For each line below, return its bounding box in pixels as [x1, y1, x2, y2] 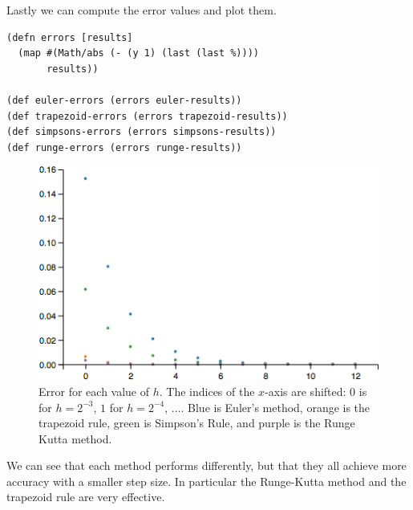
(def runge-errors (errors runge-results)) [6, 141, 242, 153]
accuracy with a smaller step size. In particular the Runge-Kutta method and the [6, 472, 407, 489]
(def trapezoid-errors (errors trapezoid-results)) [6, 110, 288, 122]
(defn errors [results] [6, 31, 133, 43]
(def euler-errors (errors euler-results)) [6, 94, 242, 106]
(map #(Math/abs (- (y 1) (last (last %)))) [18, 47, 259, 59]
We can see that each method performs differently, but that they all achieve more [6, 457, 407, 474]
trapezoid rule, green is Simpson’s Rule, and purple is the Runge [38, 414, 355, 431]
